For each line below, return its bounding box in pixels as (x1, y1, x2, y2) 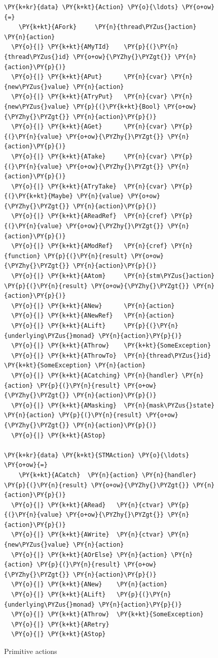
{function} (4, 252, 41, 260)
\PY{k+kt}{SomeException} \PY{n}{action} (4, 362, 146, 369)
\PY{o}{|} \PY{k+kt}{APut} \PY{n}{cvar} (11, 73, 168, 81)
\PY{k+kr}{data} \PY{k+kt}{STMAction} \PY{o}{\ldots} (4, 451, 190, 459)
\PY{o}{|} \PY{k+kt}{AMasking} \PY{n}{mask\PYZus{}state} (11, 401, 215, 409)
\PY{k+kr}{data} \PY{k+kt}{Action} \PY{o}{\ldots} (4, 4, 178, 11)
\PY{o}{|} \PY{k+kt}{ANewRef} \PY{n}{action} (11, 312, 175, 320)
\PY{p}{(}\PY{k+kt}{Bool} (73, 103, 160, 110)
